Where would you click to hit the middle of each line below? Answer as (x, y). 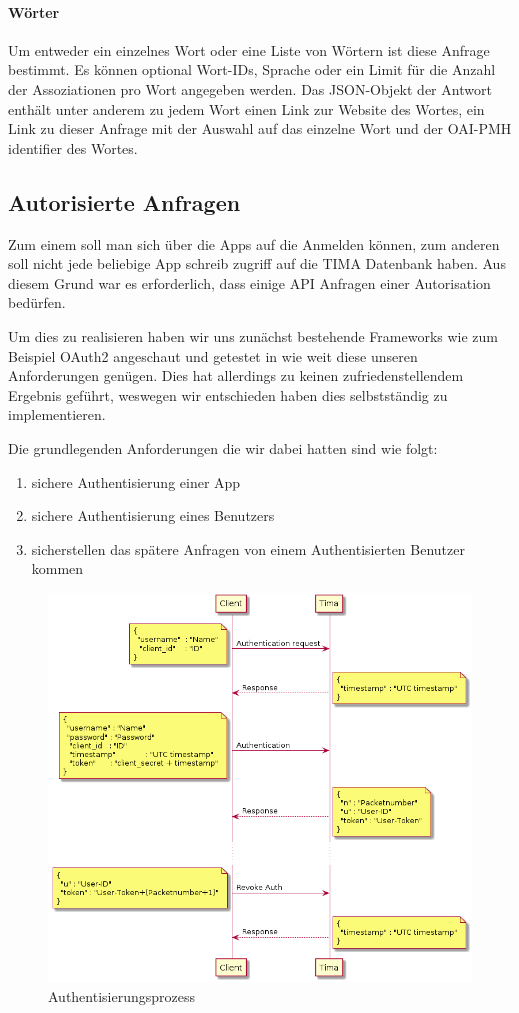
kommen (57, 568)
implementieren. (57, 414)
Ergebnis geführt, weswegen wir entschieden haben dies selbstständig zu (228, 394)
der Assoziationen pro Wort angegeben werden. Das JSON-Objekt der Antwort (250, 88)
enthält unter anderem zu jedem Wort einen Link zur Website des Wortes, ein (246, 108)
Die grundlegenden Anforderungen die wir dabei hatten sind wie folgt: (223, 447)
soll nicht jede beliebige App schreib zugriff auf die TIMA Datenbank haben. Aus (257, 263)
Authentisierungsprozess (121, 995)
